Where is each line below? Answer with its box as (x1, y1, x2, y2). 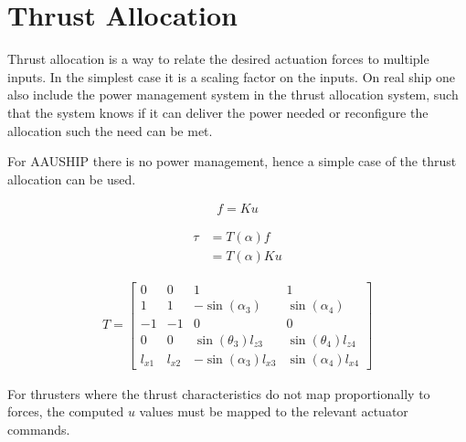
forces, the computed (7, 402, 124, 421)
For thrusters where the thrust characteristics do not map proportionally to (7, 384, 430, 403)
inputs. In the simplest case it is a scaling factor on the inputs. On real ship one (7, 67, 455, 86)
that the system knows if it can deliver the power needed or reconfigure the (7, 102, 429, 121)
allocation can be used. (7, 169, 136, 188)
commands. (7, 419, 70, 438)
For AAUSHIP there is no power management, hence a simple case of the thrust (7, 152, 457, 171)
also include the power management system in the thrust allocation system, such (7, 85, 459, 104)
